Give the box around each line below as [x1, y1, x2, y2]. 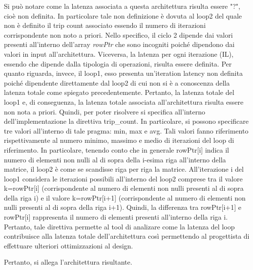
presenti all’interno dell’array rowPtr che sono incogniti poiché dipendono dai [4, 39, 235, 49]
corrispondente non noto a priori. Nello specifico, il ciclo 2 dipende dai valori [4, 29, 233, 40]
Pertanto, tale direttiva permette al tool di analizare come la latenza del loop [4, 221, 235, 231]
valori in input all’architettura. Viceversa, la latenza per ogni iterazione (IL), [4, 48, 233, 59]
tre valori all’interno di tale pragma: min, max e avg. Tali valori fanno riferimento [4, 125, 249, 135]
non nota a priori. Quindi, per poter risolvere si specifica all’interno [4, 106, 206, 116]
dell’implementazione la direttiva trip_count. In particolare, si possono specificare [4, 116, 249, 126]
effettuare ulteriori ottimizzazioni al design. [4, 240, 133, 250]
